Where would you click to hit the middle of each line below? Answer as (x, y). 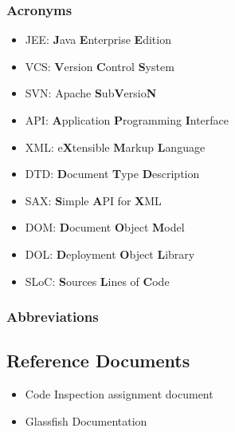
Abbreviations (53, 317)
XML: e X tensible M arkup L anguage (115, 147)
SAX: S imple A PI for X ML (93, 200)
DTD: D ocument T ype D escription (112, 174)
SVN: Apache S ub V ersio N (91, 93)
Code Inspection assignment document (119, 394)
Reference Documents (98, 361)
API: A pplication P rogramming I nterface (127, 120)
